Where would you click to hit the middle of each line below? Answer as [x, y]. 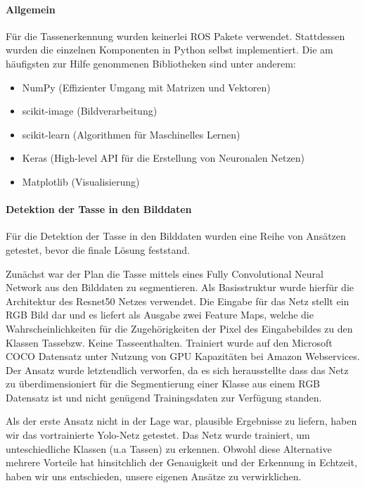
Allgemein [31, 9]
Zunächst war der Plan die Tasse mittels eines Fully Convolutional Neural [165, 273]
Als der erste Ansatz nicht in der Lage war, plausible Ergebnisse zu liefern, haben [181, 421]
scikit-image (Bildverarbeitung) [90, 111]
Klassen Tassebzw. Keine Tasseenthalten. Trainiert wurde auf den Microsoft [169, 342]
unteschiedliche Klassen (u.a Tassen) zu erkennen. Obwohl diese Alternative [169, 448]
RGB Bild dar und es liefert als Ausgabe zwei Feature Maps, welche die [160, 315]
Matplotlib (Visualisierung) [81, 181]
